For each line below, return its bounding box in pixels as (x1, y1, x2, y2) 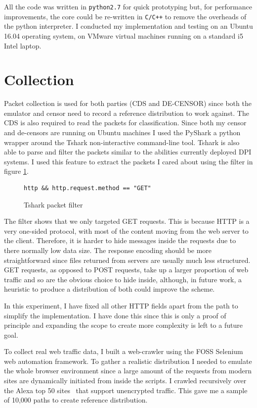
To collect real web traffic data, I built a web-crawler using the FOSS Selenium (4, 346, 243, 357)
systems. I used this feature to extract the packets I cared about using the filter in (4, 156, 253, 166)
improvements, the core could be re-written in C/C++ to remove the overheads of (4, 11, 247, 21)
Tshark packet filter (24, 199, 83, 209)
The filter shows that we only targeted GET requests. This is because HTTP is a (4, 216, 250, 226)
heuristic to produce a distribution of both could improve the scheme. (4, 284, 215, 294)
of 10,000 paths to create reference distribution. (4, 395, 148, 405)
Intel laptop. (4, 40, 42, 51)
